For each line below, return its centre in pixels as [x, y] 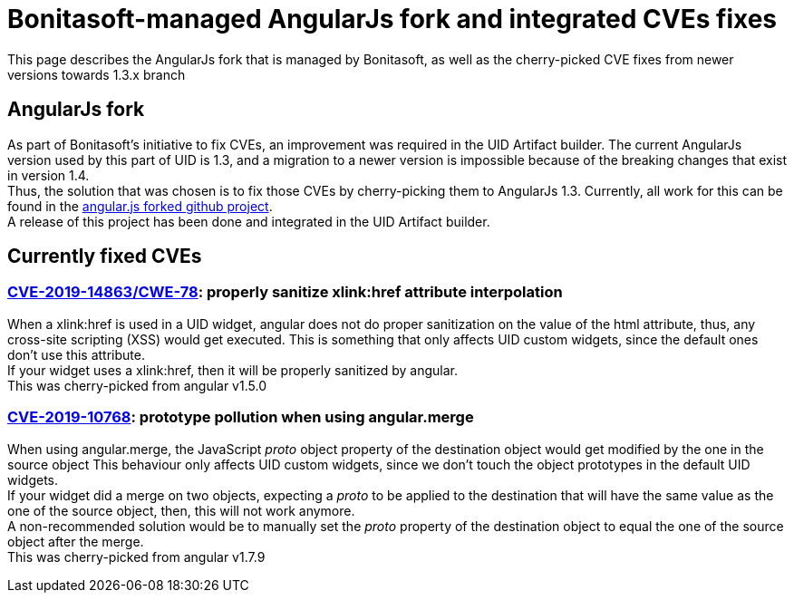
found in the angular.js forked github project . [140, 206]
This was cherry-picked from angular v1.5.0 [137, 385]
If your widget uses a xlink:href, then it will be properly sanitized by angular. [232, 370]
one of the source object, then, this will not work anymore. [181, 510]
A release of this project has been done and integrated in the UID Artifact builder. [249, 221]
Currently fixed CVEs [105, 256]
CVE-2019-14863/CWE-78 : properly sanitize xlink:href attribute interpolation [285, 292]
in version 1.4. [48, 175]
